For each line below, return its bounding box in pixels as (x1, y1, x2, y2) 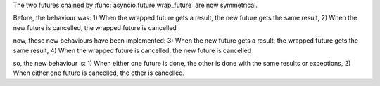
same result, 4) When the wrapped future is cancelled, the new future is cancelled (13, 46, 252, 55)
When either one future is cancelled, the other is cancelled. (13, 69, 185, 77)
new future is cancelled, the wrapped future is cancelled (13, 23, 177, 31)
